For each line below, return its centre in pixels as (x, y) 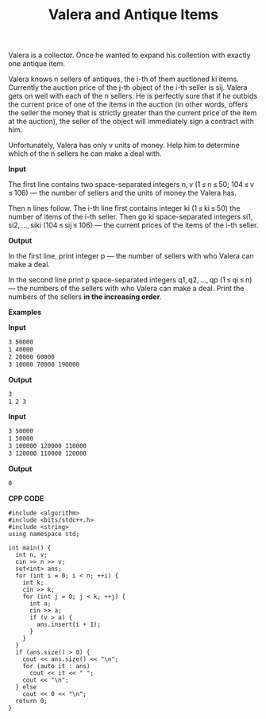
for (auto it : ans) (56, 666)
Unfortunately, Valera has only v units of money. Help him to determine (124, 146)
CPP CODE (26, 498)
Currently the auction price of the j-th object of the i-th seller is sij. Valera (128, 87)
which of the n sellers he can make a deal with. (85, 154)
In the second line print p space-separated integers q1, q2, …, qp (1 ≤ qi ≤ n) (130, 280)
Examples (25, 313)
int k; (33, 582)
